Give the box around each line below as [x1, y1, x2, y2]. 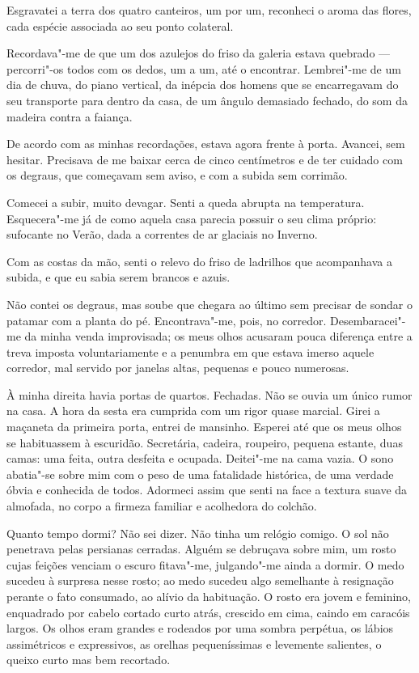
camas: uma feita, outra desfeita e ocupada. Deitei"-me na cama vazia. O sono [6, 450, 394, 467]
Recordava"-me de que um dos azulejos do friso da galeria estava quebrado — [6, 44, 391, 61]
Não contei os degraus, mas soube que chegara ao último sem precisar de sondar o [6, 295, 413, 312]
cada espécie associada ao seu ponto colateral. [6, 17, 234, 34]
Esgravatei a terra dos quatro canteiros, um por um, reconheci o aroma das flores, [6, 2, 412, 18]
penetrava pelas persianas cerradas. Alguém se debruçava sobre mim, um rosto [6, 540, 396, 557]
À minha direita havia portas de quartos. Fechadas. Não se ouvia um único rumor [6, 386, 413, 403]
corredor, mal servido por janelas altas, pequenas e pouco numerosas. [6, 359, 349, 376]
